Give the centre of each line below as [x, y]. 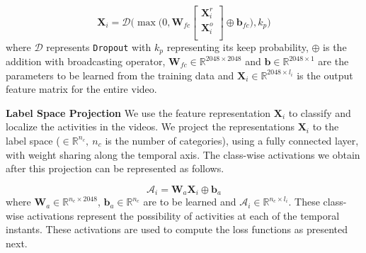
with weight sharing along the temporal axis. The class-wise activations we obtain [183, 154]
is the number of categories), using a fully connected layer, [232, 140]
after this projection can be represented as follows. [115, 168]
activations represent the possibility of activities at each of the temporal [183, 215]
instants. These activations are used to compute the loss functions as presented [177, 229]
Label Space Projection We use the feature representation [138, 112]
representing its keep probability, [238, 46]
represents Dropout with [99, 46]
